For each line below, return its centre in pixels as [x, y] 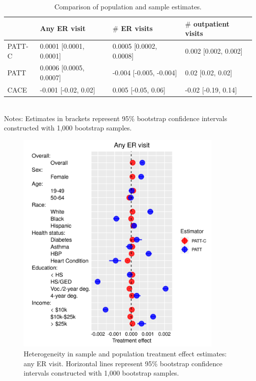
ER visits [137, 28]
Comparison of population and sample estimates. [128, 6]
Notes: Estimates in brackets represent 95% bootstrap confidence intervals [116, 118]
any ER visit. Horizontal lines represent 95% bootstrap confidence [123, 363]
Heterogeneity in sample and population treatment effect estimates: [125, 353]
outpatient [211, 23]
